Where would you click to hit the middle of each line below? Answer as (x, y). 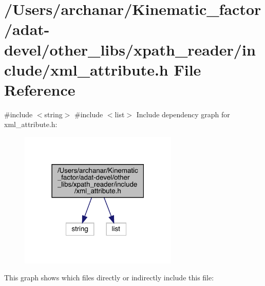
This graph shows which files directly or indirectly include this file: (109, 278)
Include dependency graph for (183, 114)
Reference (40, 89)
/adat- (27, 29)
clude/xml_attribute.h (86, 69)
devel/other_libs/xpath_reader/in (130, 49)
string (53, 114)
